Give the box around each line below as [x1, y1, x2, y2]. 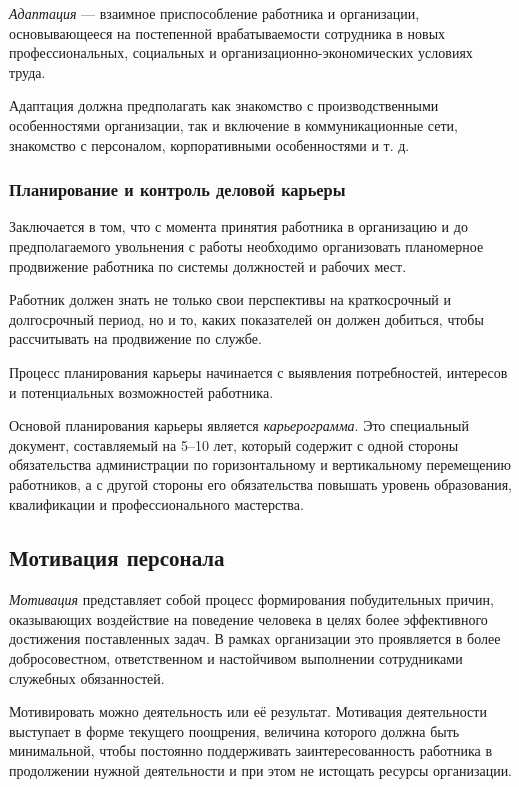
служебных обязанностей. [9, 667, 165, 688]
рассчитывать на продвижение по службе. [9, 328, 262, 349]
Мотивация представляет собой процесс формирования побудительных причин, [9, 589, 494, 610]
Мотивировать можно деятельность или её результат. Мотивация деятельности [9, 701, 487, 722]
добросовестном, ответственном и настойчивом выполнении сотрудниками [9, 648, 463, 669]
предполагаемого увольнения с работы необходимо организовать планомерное [9, 235, 484, 256]
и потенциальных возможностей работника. [9, 381, 274, 402]
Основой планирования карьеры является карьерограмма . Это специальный [9, 415, 469, 436]
